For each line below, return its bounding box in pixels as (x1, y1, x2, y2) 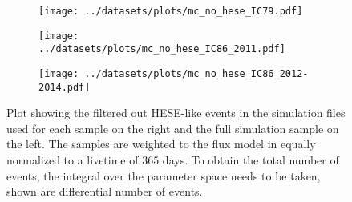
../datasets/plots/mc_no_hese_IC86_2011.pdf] (38, 43, 285, 55)
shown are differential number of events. (6, 183, 203, 200)
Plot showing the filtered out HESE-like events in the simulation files (6, 104, 346, 121)
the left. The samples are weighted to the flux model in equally (6, 135, 316, 152)
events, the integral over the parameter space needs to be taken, (6, 167, 321, 184)
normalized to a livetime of (6, 151, 139, 168)
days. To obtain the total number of (162, 151, 339, 168)
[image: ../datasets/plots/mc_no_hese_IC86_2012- (38, 67, 309, 79)
